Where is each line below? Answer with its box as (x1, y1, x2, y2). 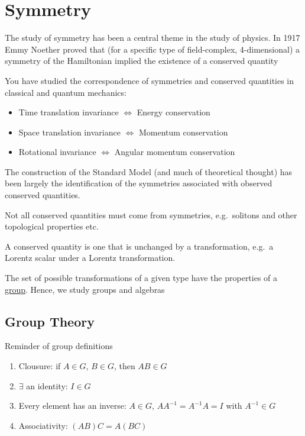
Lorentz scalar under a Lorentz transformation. (5, 251, 176, 264)
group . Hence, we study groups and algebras (5, 283, 165, 295)
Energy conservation (137, 106, 210, 118)
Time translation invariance (18, 106, 119, 118)
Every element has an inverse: (18, 399, 126, 412)
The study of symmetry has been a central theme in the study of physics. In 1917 (5, 31, 300, 44)
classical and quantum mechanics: (5, 86, 126, 98)
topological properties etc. (5, 220, 99, 232)
